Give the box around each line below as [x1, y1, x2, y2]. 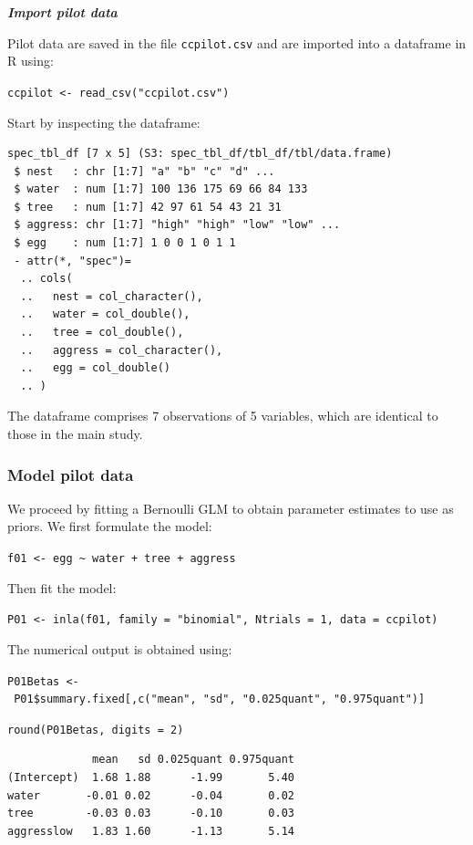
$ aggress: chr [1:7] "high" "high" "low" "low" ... [14, 218, 341, 232]
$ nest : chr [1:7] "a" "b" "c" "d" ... [14, 164, 275, 178]
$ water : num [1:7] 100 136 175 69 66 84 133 [14, 183, 308, 196]
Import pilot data [7, 3, 118, 21]
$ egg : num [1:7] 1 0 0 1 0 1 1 [14, 236, 236, 250]
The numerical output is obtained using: [7, 639, 232, 658]
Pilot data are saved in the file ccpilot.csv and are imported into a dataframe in [7, 33, 467, 52]
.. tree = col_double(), [20, 326, 184, 339]
